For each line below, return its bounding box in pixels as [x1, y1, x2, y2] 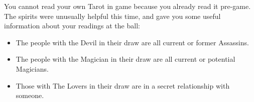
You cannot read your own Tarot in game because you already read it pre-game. [4, 1, 251, 11]
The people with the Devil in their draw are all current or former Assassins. [16, 37, 249, 47]
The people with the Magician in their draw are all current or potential [16, 54, 235, 64]
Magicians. [16, 63, 49, 74]
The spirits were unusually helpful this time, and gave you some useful [4, 10, 221, 21]
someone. [16, 90, 44, 101]
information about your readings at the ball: [4, 20, 140, 31]
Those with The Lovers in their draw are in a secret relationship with [16, 80, 230, 91]
